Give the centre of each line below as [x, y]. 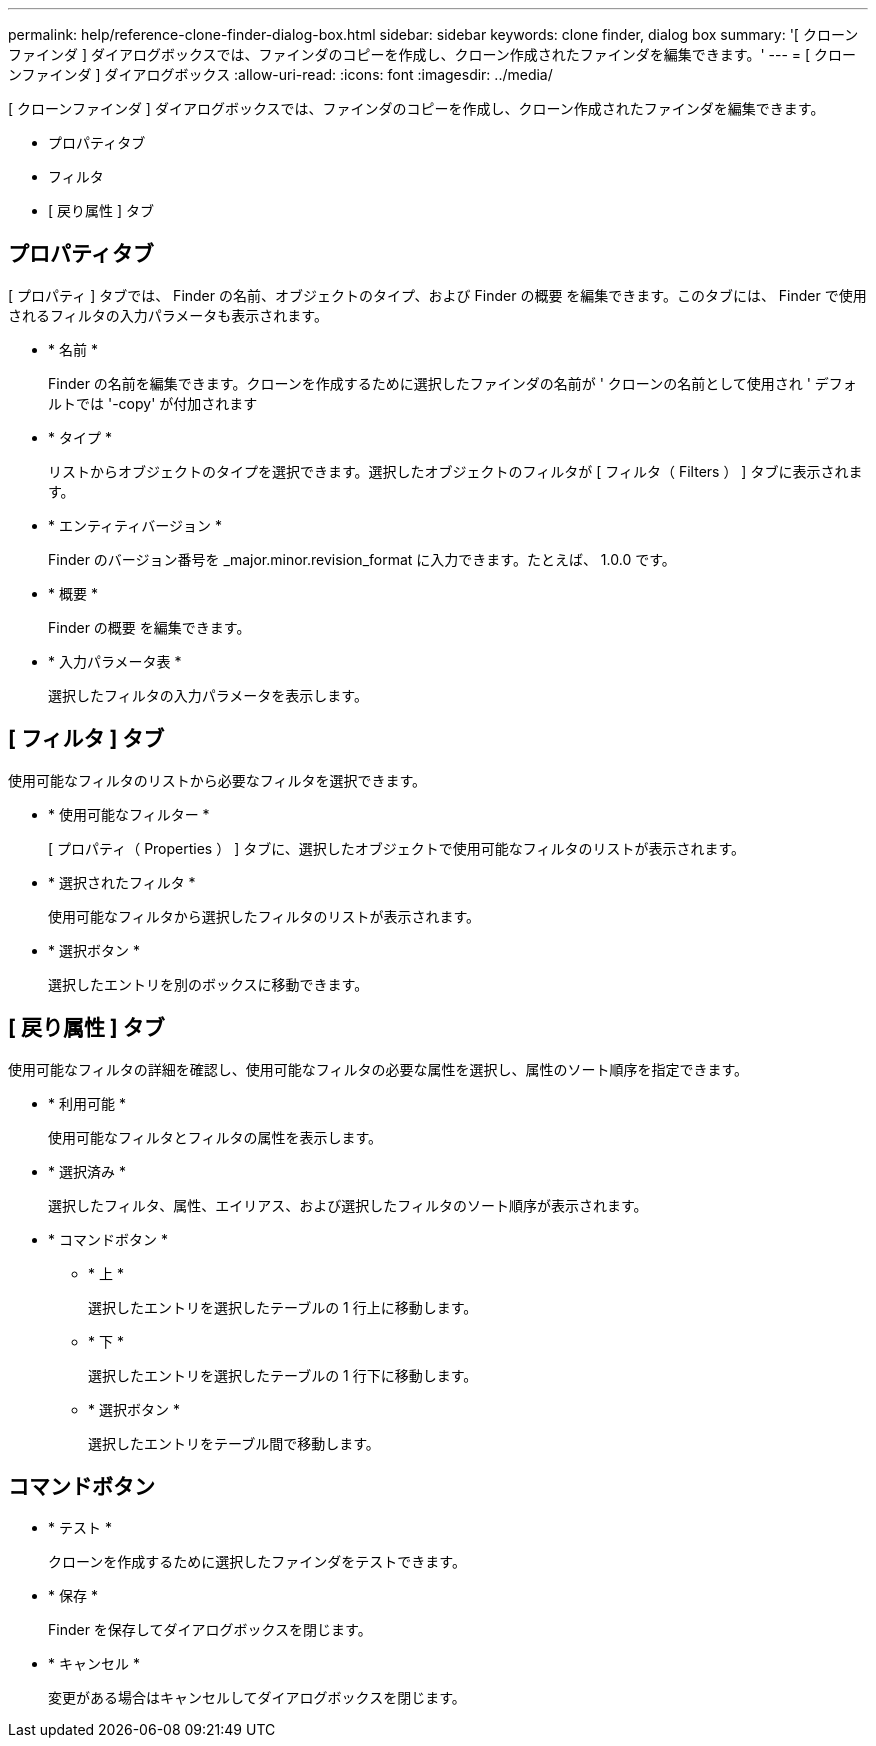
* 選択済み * [87, 1171]
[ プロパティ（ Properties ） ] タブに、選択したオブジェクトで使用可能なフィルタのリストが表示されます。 [397, 848]
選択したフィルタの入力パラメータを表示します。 [208, 695]
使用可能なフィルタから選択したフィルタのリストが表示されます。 [264, 916]
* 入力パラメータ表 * [115, 661]
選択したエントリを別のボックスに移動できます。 [208, 984]
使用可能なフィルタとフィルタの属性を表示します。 [215, 1137]
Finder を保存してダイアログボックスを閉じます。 [210, 1630]
